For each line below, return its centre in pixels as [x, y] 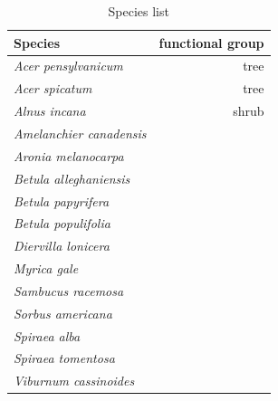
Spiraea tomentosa [64, 358]
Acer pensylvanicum [68, 66]
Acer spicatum [53, 88]
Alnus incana [50, 111]
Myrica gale [46, 268]
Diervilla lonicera [62, 246]
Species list [139, 11]
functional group [211, 42]
